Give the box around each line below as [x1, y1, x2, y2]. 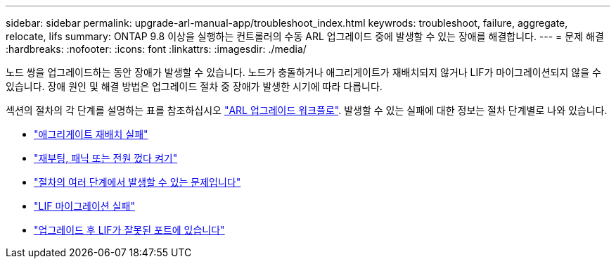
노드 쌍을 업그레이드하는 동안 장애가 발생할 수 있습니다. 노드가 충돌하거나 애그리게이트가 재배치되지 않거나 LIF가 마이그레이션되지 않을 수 [6, 66, 601, 78]
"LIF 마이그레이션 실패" [34, 200, 135, 212]
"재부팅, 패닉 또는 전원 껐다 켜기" [34, 152, 178, 164]
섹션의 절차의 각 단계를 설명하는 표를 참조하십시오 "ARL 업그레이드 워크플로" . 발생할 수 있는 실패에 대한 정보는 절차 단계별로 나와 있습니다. [6, 104, 608, 116]
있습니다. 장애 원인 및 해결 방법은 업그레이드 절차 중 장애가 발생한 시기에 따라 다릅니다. [6, 80, 383, 92]
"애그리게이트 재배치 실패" [34, 128, 148, 140]
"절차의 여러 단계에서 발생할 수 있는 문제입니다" [34, 176, 241, 188]
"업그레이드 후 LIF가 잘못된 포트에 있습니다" [34, 224, 225, 236]
